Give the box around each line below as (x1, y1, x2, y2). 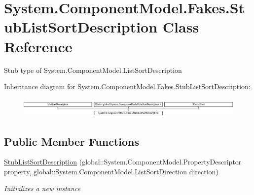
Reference (4, 36, 73, 56)
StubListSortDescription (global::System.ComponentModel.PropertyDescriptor (4, 157, 242, 167)
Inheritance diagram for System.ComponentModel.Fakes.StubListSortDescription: (4, 81, 251, 92)
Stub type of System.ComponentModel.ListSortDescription (4, 65, 182, 75)
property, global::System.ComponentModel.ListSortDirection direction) (4, 166, 218, 177)
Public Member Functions (4, 133, 139, 149)
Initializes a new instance (4, 183, 80, 193)
